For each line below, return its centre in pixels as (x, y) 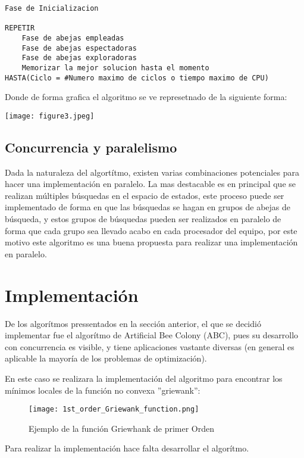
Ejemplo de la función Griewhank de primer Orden (121, 428)
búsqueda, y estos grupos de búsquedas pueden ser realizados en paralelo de (143, 219)
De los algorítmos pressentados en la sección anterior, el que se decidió (133, 323)
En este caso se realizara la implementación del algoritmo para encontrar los (144, 378)
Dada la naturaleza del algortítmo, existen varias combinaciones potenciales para (152, 172)
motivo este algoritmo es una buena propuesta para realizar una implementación (151, 242)
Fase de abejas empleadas (73, 38)
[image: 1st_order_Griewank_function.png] (114, 409)
